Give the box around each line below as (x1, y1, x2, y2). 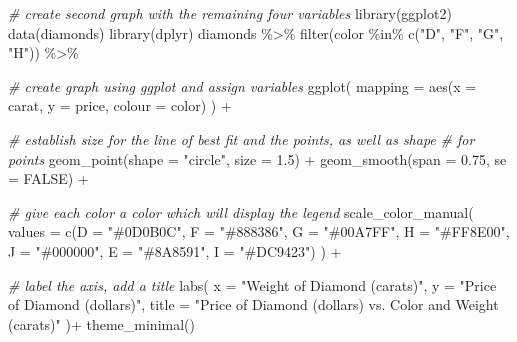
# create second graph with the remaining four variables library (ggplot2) (8, 3, 452, 23)
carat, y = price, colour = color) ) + (8, 95, 232, 116)
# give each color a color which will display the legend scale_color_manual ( (8, 201, 474, 222)
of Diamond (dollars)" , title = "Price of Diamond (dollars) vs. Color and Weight (8, 294, 499, 315)
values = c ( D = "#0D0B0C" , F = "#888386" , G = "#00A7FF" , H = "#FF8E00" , (8, 221, 510, 242)
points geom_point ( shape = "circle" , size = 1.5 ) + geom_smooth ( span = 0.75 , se (8, 148, 507, 169)
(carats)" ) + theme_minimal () (8, 313, 195, 334)
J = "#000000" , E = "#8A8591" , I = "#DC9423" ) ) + (8, 240, 342, 261)
